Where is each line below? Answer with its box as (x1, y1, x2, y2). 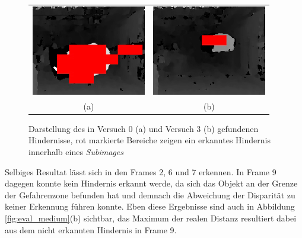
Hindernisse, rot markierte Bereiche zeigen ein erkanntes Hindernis (28, 134, 271, 146)
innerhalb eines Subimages (28, 146, 123, 158)
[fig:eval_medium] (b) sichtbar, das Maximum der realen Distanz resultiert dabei (5, 212, 297, 224)
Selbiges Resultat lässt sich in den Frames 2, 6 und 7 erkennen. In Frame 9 (5, 165, 276, 178)
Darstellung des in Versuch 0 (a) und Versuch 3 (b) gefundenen (28, 122, 259, 134)
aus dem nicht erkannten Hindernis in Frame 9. (5, 223, 177, 236)
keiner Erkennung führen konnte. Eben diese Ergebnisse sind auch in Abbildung (5, 200, 295, 213)
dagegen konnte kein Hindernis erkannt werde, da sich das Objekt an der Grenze (5, 177, 298, 189)
